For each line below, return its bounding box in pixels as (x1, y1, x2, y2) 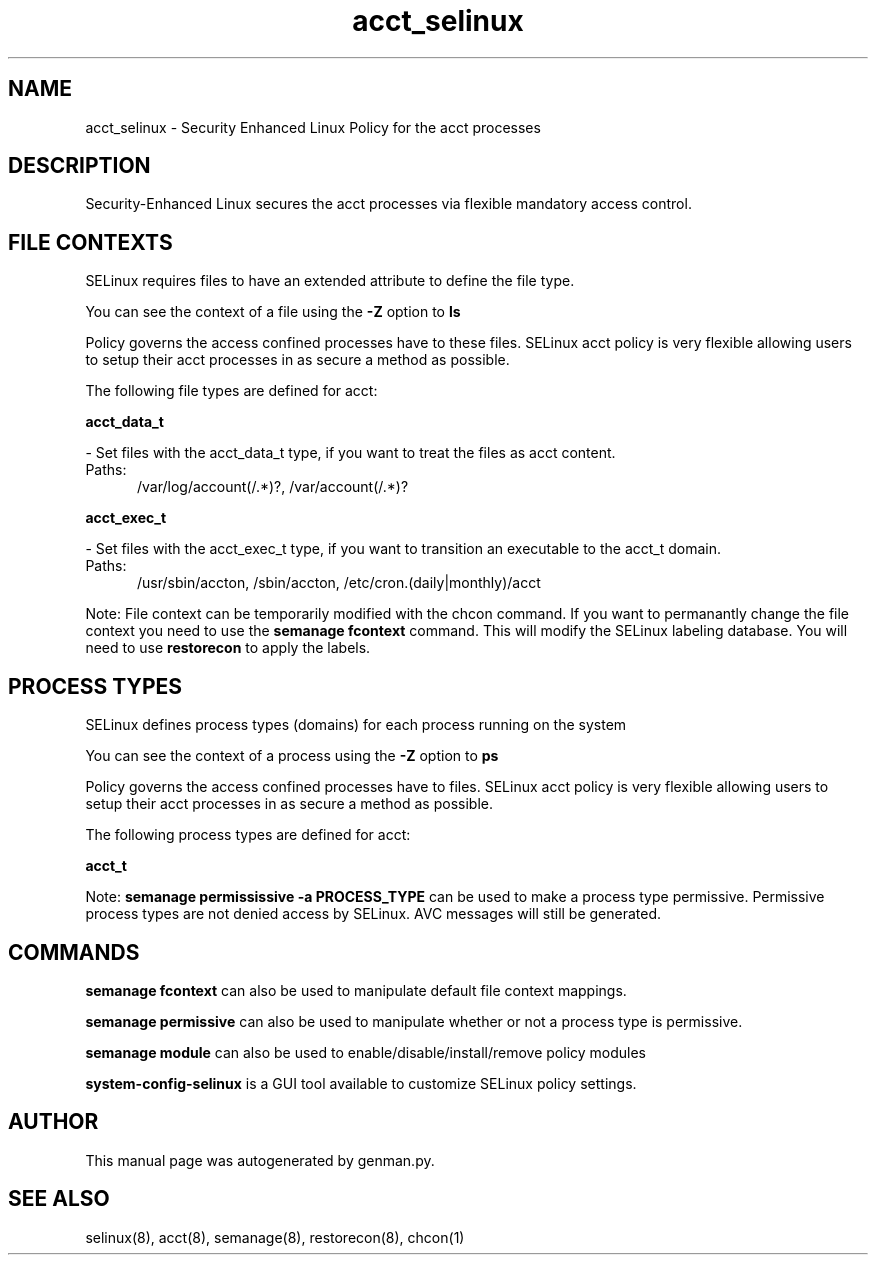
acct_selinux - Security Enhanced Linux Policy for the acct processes (85, 118, 541, 136)
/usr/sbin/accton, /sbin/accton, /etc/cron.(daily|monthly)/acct (137, 574, 541, 592)
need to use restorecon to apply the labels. (85, 639, 371, 657)
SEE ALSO (8, 1186, 110, 1212)
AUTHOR (8, 1109, 99, 1135)
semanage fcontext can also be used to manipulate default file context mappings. (85, 981, 627, 999)
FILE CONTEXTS (8, 229, 173, 255)
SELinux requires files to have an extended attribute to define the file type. (85, 272, 575, 290)
